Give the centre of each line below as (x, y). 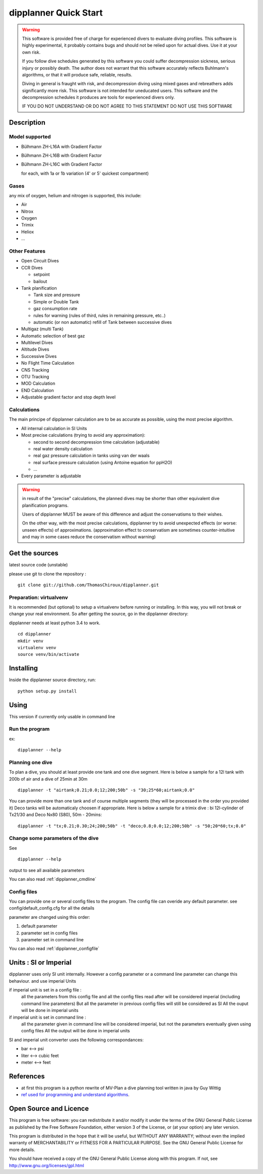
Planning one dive (31, 762)
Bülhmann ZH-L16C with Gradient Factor (62, 164)
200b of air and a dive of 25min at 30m (48, 779)
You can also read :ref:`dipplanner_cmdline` (53, 879)
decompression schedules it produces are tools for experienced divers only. (98, 97)
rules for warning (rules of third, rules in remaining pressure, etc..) (99, 315)
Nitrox (27, 211)
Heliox (28, 232)
